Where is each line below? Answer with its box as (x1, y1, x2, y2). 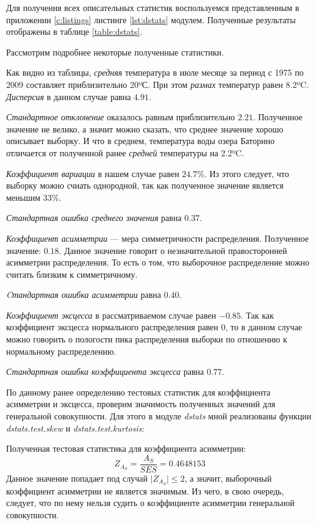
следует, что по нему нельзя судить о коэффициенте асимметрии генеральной (6, 496, 295, 509)
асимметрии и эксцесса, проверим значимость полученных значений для (6, 397, 276, 410)
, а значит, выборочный (184, 471, 272, 484)
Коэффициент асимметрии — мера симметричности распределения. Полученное (6, 231, 309, 244)
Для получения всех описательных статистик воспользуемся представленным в (6, 1, 300, 13)
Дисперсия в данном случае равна (6, 90, 131, 103)
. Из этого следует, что (204, 167, 289, 179)
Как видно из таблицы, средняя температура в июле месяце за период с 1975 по (6, 66, 304, 79)
